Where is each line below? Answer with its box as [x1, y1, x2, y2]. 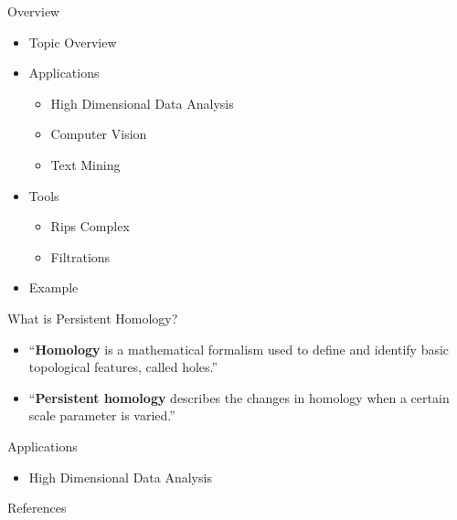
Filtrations [50, 247, 111, 266]
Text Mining [50, 154, 121, 174]
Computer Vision [50, 124, 147, 143]
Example [28, 278, 79, 297]
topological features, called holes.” [28, 357, 218, 377]
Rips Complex [50, 217, 130, 236]
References [7, 498, 67, 517]
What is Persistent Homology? [7, 308, 178, 327]
